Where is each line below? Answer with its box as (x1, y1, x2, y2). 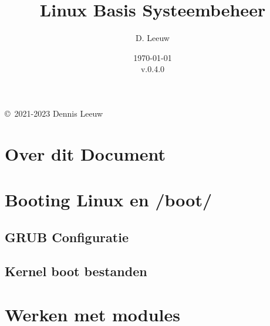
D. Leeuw (136, 32, 170, 44)
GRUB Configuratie (5, 227, 129, 246)
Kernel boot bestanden (5, 262, 147, 280)
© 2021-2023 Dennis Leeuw (5, 107, 103, 119)
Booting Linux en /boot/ (5, 188, 212, 212)
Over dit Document (5, 141, 166, 165)
